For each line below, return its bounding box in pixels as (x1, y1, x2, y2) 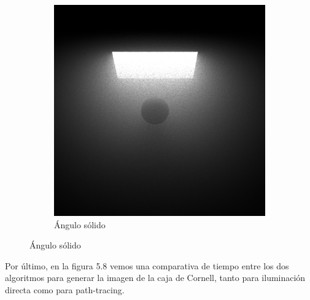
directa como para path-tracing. (5, 283, 125, 296)
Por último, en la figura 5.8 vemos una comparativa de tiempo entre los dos (5, 259, 289, 272)
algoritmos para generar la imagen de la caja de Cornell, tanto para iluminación (5, 271, 306, 284)
